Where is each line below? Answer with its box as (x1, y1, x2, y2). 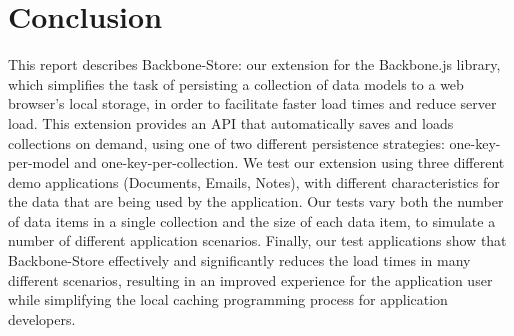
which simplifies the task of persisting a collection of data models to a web (8, 73, 464, 94)
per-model (8, 152, 70, 173)
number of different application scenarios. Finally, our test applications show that (8, 230, 507, 251)
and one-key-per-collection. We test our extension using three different (74, 152, 505, 173)
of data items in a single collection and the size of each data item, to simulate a (8, 210, 496, 231)
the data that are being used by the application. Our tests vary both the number (8, 191, 504, 212)
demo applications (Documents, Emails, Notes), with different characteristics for (8, 171, 500, 192)
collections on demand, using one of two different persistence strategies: (8, 132, 445, 153)
